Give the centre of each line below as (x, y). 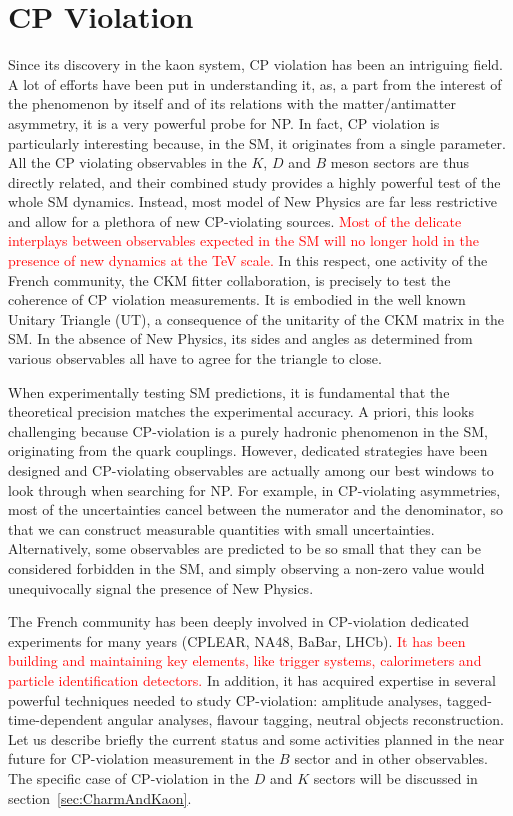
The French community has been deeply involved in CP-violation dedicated (238, 621)
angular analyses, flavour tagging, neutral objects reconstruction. (305, 719)
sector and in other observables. (391, 758)
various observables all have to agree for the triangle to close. (195, 358)
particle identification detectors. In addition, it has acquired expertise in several (252, 679)
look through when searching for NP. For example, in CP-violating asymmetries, (254, 489)
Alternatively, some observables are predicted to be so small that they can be (245, 548)
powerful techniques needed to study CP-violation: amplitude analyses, (225, 699)
